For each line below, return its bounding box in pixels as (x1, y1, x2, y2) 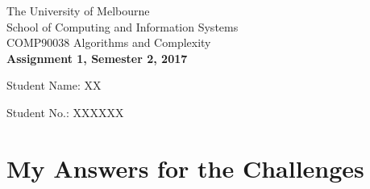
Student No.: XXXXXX (6, 103, 124, 120)
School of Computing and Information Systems (6, 18, 239, 35)
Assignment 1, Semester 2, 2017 (6, 49, 188, 66)
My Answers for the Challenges (6, 151, 364, 184)
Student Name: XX (6, 77, 102, 94)
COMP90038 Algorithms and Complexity (6, 34, 211, 51)
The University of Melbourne (6, 2, 150, 19)
